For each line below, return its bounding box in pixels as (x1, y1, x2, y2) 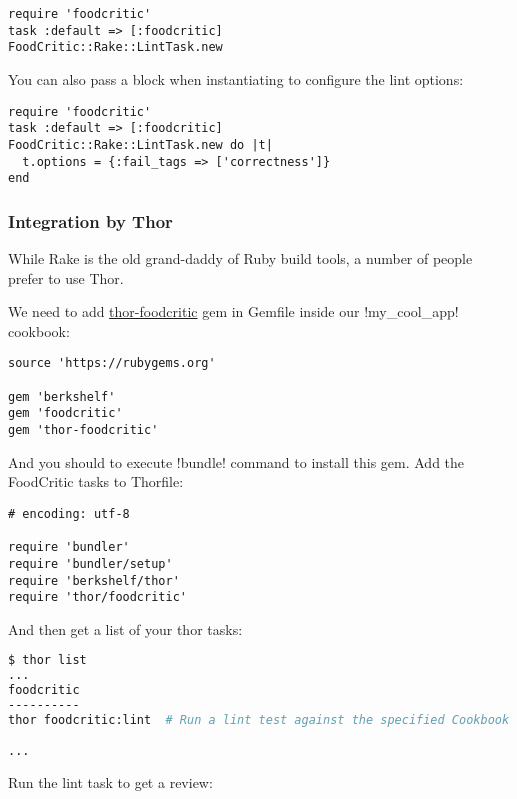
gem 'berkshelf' (8, 389, 116, 404)
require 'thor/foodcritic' (8, 590, 187, 605)
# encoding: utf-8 (8, 506, 130, 521)
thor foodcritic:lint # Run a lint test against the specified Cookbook (8, 712, 510, 727)
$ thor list (8, 653, 87, 668)
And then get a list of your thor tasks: (8, 618, 243, 639)
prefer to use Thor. (8, 267, 124, 288)
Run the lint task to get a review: (8, 772, 213, 793)
